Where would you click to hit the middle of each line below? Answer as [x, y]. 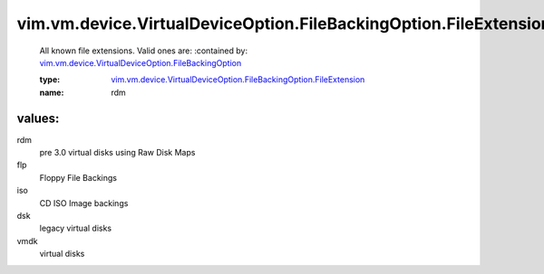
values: [38, 118]
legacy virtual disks [76, 228]
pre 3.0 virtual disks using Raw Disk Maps [117, 153]
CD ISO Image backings [84, 203]
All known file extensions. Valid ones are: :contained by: [144, 51]
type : [50, 80]
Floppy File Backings [78, 177]
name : [52, 92]
